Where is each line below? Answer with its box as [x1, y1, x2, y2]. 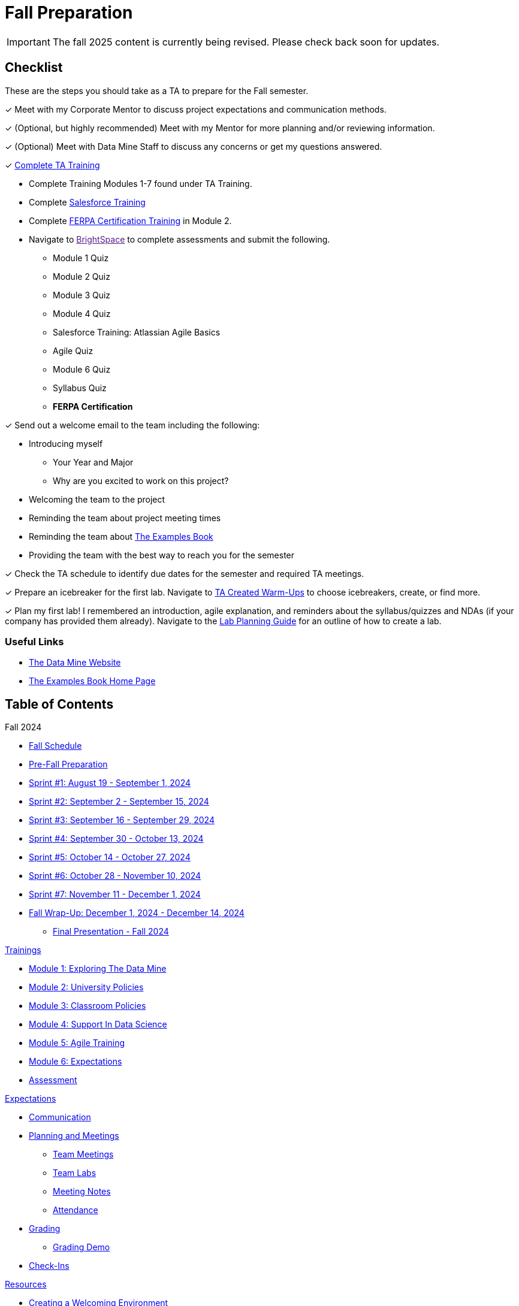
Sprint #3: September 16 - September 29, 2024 [29, 815, 215, 826]
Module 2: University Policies [29, 982, 144, 993]
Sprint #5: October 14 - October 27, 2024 [29, 852, 191, 863]
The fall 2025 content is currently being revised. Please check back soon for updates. [52, 35, 440, 48]
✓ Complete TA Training [5, 159, 100, 170]
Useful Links [5, 635, 64, 648]
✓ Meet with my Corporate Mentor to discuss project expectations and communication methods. [5, 104, 387, 114]
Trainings [5, 945, 41, 956]
